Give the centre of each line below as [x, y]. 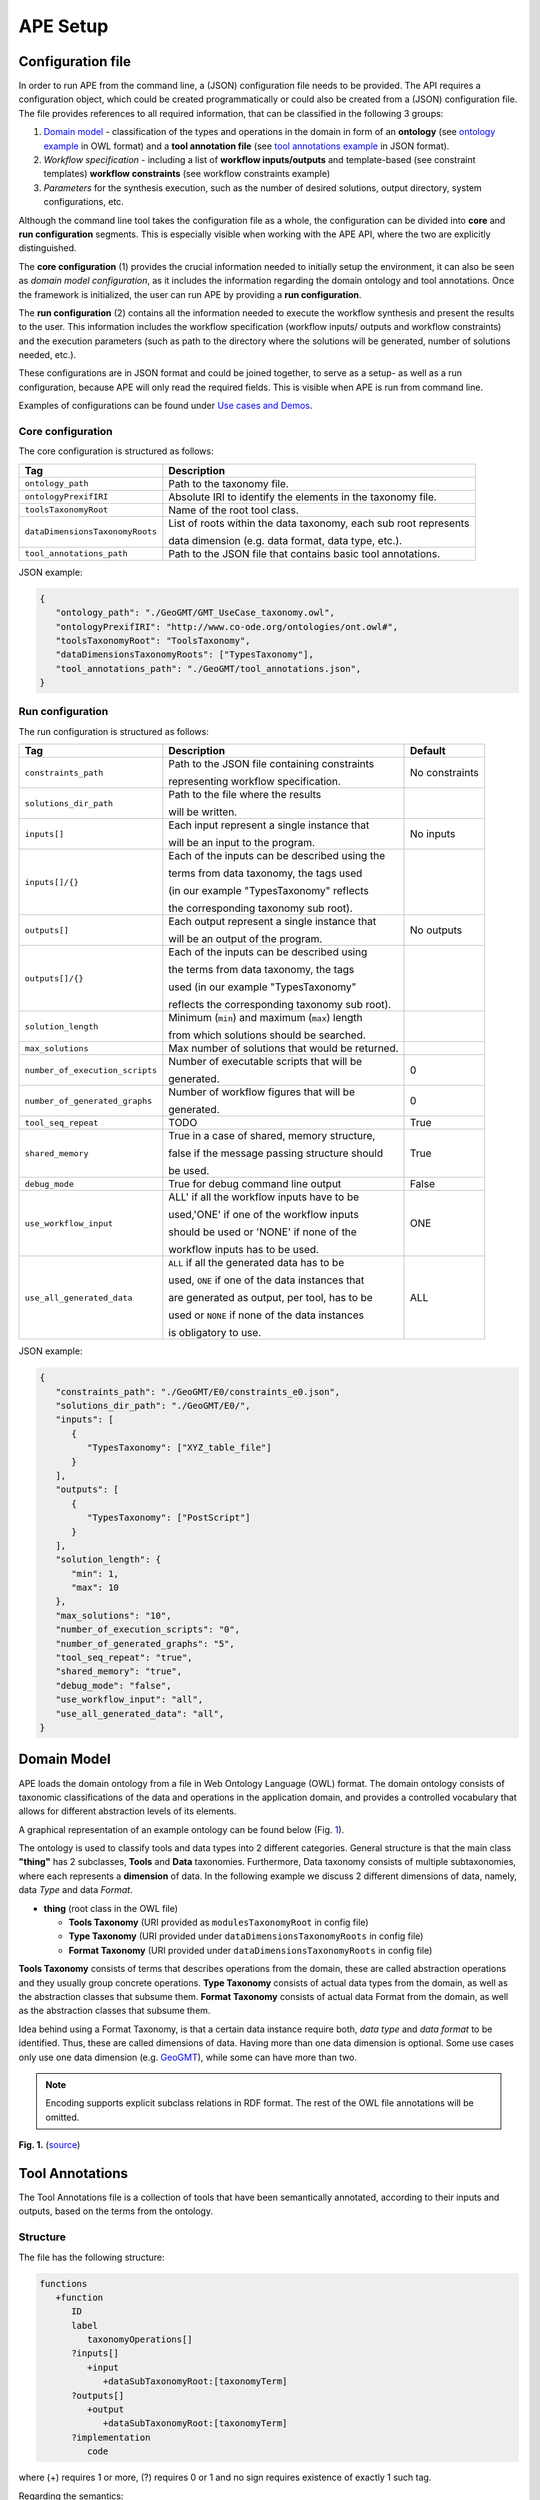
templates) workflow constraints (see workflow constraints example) [187, 174]
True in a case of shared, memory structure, [272, 1136]
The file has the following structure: [91, 2257]
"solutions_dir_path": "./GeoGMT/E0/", [153, 1406]
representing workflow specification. [255, 782]
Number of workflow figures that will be [261, 1092]
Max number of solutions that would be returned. [283, 1048]
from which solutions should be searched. [267, 1035]
